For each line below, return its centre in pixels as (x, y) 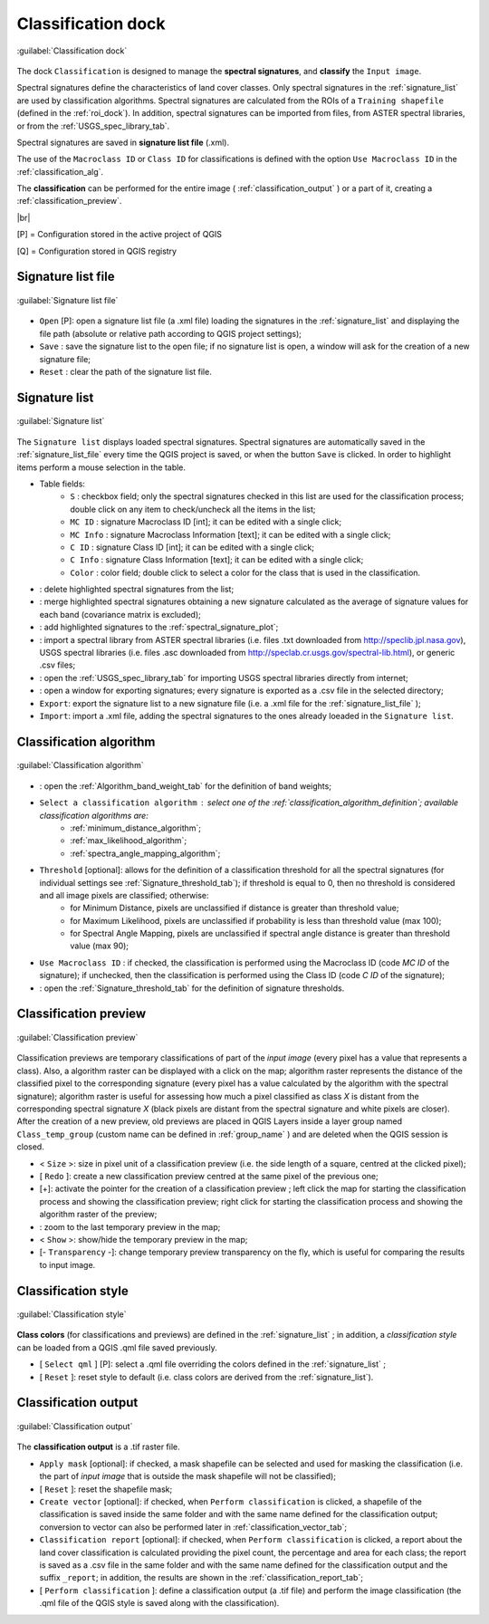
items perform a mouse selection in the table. (101, 467)
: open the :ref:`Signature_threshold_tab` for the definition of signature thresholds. (192, 988)
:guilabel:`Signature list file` (67, 301)
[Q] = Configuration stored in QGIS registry (96, 251)
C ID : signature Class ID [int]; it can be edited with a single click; (192, 547)
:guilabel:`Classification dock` (72, 51)
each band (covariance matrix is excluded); (120, 614)
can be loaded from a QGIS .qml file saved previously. (117, 1347)
